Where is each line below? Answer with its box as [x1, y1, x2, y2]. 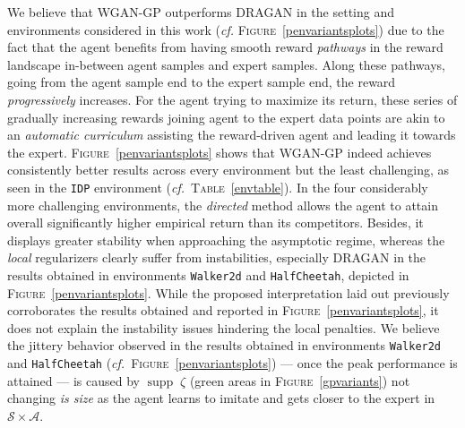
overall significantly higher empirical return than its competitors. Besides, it [7, 213, 424, 232]
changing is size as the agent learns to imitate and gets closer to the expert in [7, 389, 435, 407]
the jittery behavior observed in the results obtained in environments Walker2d [7, 336, 442, 355]
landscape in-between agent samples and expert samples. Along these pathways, [7, 55, 445, 73]
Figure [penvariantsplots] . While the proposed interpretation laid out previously [7, 283, 450, 302]
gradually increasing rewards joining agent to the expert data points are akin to [7, 107, 445, 126]
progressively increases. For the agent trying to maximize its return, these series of [7, 90, 458, 108]
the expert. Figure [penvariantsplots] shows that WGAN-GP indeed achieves [7, 142, 432, 161]
